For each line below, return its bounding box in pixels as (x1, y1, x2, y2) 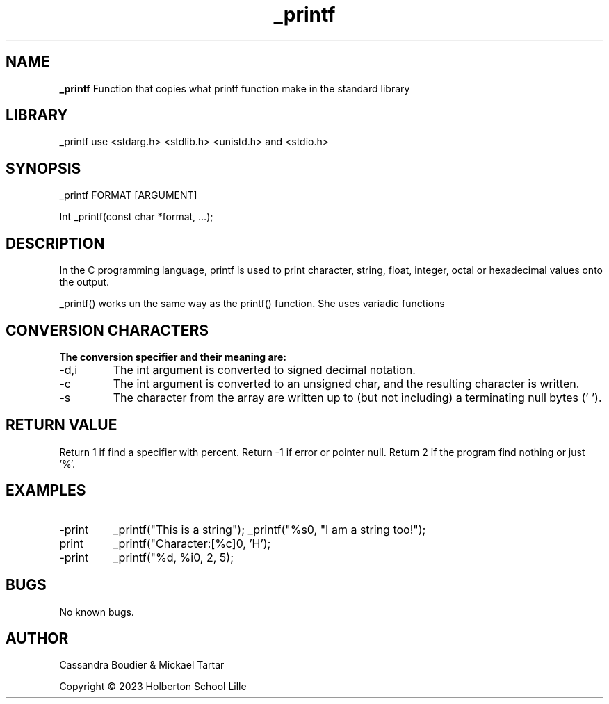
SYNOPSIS (6, 159, 81, 177)
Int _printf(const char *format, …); (59, 211, 213, 223)
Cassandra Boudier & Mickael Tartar (59, 659, 225, 671)
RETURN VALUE (6, 416, 117, 434)
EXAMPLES (6, 482, 86, 500)
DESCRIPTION (6, 234, 105, 252)
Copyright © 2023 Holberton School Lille (59, 680, 247, 693)
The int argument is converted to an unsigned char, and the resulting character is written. (113, 376, 580, 391)
